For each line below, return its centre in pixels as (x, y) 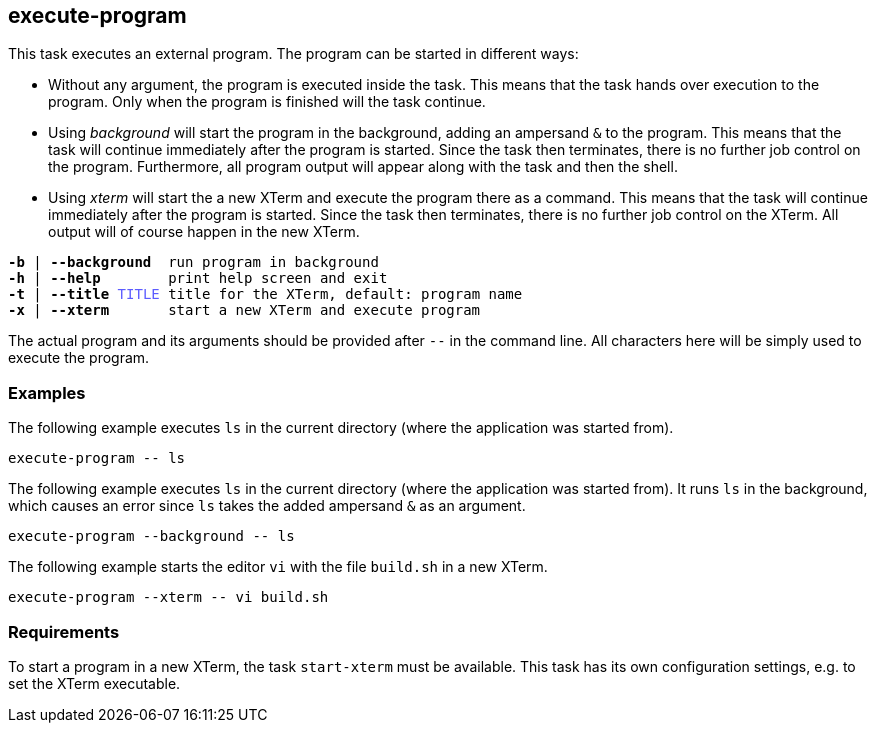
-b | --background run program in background (193, 262)
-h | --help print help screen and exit (198, 278)
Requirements (64, 631)
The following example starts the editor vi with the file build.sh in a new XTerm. (278, 567)
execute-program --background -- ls (151, 536)
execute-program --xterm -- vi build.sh (168, 597)
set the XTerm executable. (94, 683)
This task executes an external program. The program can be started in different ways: (293, 54)
